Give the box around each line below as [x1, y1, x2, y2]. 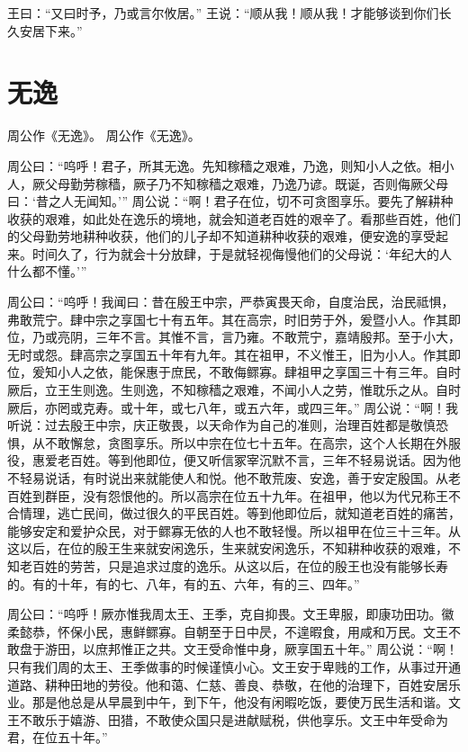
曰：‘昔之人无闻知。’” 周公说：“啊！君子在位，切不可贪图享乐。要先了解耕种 [7, 192, 454, 210]
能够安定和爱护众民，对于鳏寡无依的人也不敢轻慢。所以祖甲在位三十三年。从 [7, 521, 461, 540]
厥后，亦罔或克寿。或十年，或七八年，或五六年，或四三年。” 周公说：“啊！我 [7, 398, 458, 416]
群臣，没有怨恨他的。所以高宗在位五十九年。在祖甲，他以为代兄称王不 [44, 486, 461, 505]
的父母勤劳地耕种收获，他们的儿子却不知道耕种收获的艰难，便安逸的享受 [7, 227, 436, 246]
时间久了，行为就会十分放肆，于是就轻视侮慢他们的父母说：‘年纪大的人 [31, 244, 452, 263]
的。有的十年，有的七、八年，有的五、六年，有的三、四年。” [7, 574, 360, 593]
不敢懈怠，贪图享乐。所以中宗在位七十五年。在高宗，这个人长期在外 [44, 433, 448, 452]
